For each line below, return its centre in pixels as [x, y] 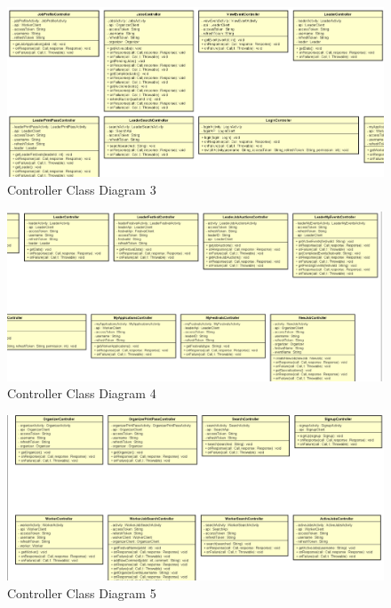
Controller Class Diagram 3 [82, 190]
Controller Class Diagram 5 [82, 592]
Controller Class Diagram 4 [82, 393]
